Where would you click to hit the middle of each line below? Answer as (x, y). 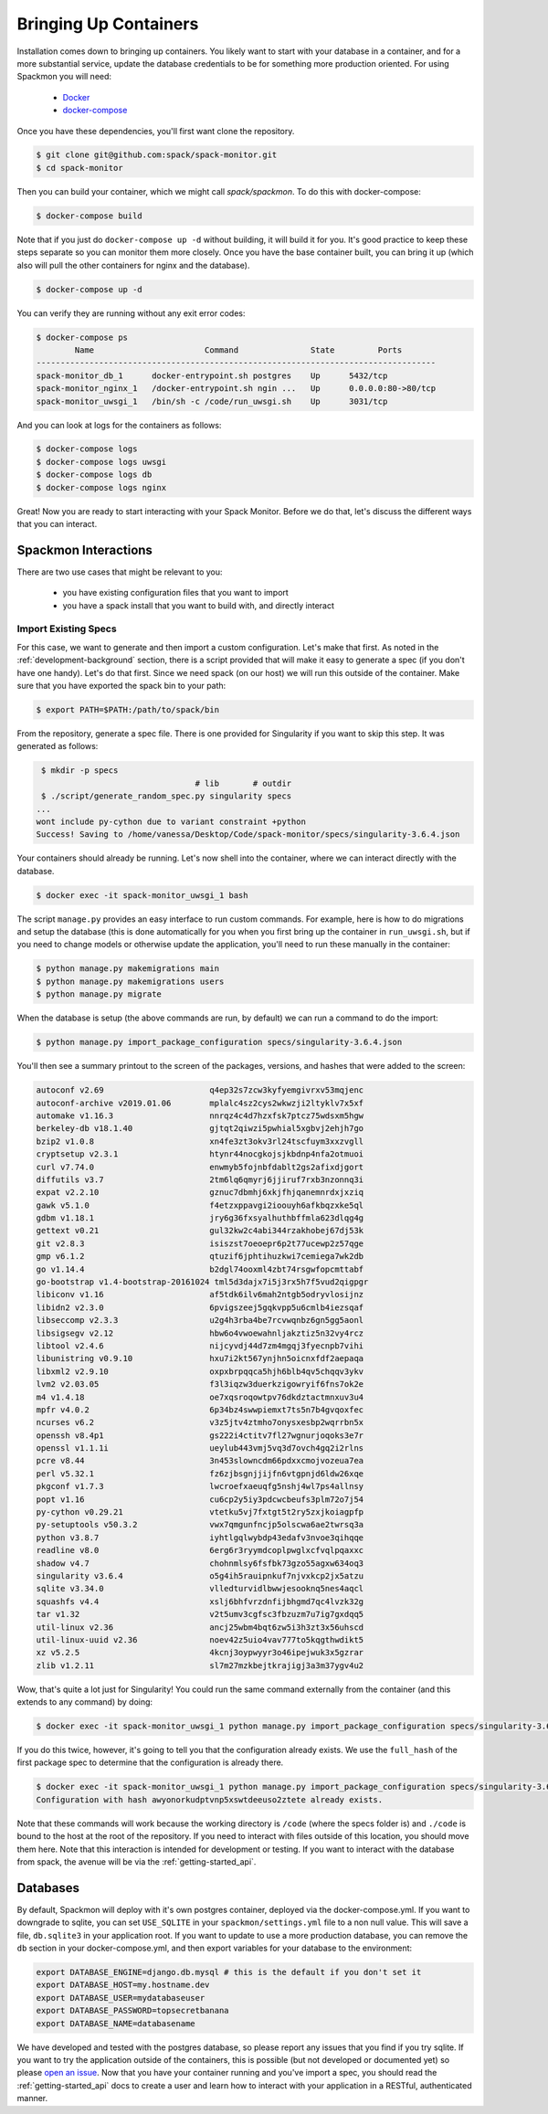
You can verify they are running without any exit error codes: (131, 313)
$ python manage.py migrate (99, 994)
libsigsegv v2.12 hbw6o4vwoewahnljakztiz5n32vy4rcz (200, 1333)
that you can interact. (57, 524)
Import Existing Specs (67, 629)
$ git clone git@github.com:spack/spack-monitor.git (157, 155)
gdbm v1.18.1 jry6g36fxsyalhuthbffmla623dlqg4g (200, 1218)
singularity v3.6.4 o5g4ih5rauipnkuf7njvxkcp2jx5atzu (200, 1576)
